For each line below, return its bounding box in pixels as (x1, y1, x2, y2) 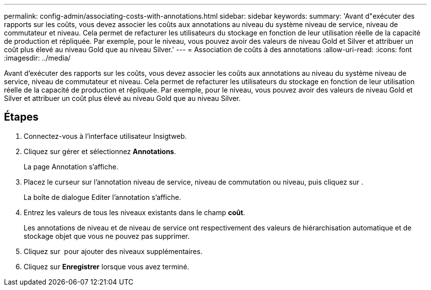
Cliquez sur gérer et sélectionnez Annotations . (24, 147, 176, 156)
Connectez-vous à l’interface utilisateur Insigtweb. (24, 131, 187, 140)
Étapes (4, 111, 39, 124)
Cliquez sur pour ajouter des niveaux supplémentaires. (24, 247, 203, 256)
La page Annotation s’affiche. (24, 162, 119, 171)
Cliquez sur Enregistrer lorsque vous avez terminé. (24, 262, 189, 271)
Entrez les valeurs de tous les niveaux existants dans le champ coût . (24, 208, 246, 217)
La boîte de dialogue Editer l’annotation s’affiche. (24, 193, 181, 201)
